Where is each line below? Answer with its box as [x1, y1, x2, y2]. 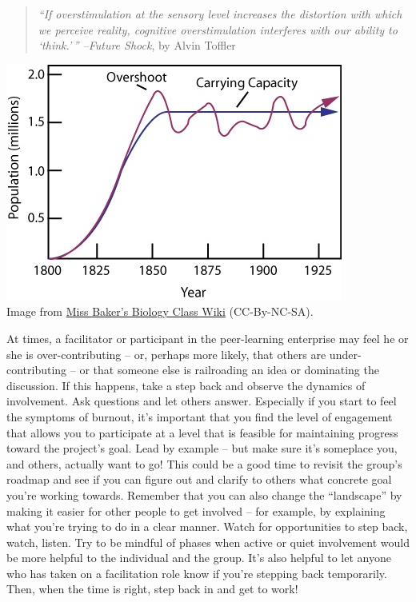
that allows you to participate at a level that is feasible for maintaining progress [6, 424, 398, 441]
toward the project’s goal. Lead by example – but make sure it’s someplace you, [6, 440, 398, 456]
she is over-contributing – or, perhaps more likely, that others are [6, 345, 326, 362]
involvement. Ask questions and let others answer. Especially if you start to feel [6, 393, 397, 409]
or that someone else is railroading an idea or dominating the [79, 361, 379, 378]
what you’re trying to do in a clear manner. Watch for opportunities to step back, [6, 518, 408, 535]
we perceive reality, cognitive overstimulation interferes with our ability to [38, 21, 398, 38]
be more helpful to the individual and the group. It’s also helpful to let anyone [6, 549, 391, 566]
